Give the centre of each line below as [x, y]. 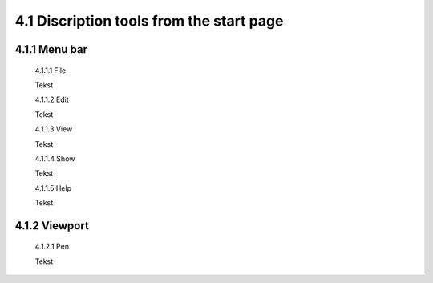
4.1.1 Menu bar [51, 49]
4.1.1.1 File [51, 70]
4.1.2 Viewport [52, 226]
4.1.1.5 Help [53, 188]
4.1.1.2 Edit [52, 99]
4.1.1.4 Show [55, 158]
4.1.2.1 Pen [52, 247]
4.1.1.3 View [54, 129]
